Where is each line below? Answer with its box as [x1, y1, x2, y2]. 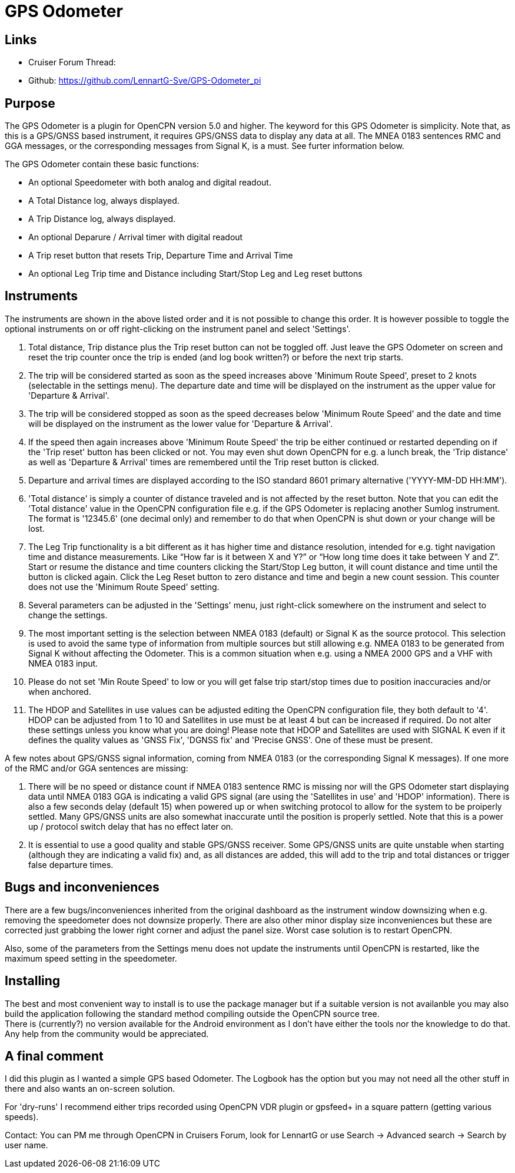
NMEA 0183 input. [28, 658, 98, 668]
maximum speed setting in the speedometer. [5, 953, 177, 963]
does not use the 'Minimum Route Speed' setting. [28, 581, 220, 592]
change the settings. [28, 609, 108, 620]
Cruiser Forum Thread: [28, 57, 116, 68]
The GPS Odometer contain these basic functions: [5, 159, 199, 170]
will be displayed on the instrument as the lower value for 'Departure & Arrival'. [28, 418, 333, 429]
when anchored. [28, 686, 91, 697]
